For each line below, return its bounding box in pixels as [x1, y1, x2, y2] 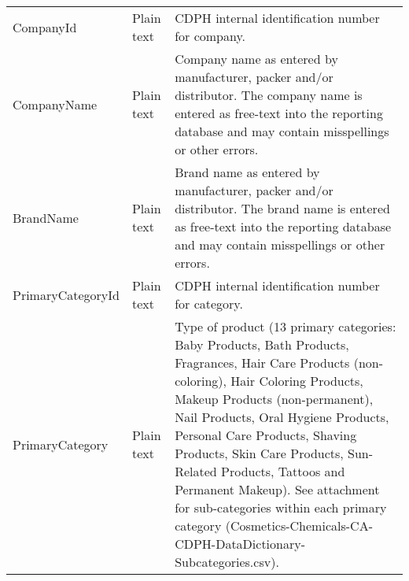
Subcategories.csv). [175, 553, 279, 571]
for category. [175, 294, 243, 313]
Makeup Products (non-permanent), [175, 390, 374, 408]
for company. [175, 27, 246, 45]
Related [175, 462, 217, 480]
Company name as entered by [175, 50, 338, 68]
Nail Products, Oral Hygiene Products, [175, 408, 389, 426]
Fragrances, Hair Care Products [175, 353, 350, 372]
